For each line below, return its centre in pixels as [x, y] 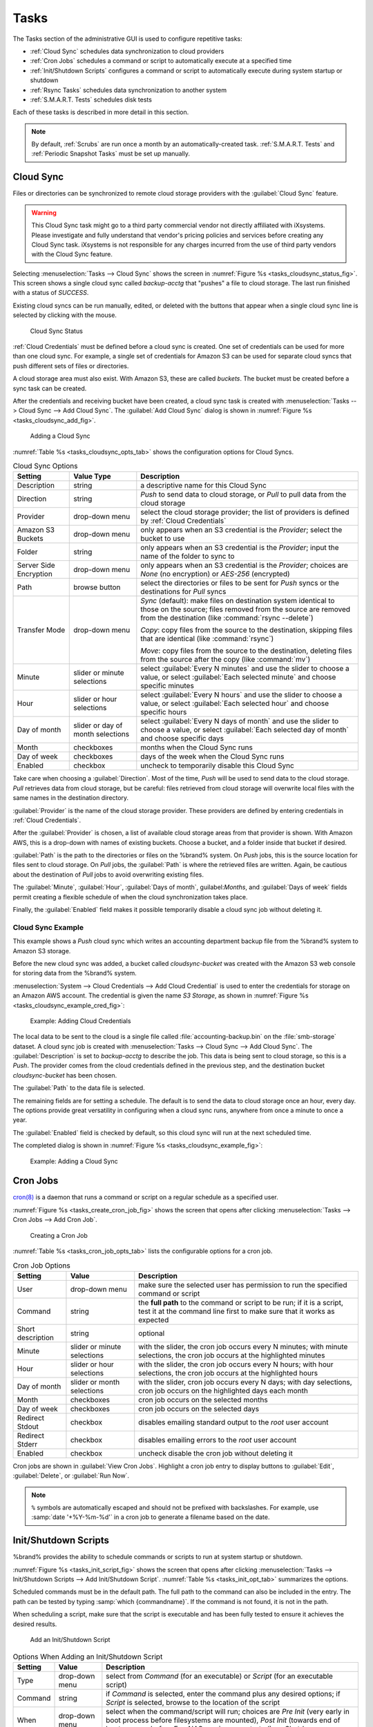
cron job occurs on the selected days [199, 1409]
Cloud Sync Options [45, 466]
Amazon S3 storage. [42, 951]
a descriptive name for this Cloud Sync [204, 486]
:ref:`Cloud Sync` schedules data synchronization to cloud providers [127, 51]
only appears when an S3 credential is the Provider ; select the [241, 530]
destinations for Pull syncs [183, 592]
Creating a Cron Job [59, 1235]
